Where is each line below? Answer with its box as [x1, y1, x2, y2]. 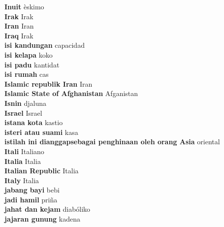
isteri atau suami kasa [4, 127, 78, 137]
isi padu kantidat [4, 59, 60, 69]
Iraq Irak [4, 30, 33, 40]
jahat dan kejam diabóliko [4, 204, 91, 214]
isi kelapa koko [4, 49, 53, 60]
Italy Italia [4, 175, 39, 185]
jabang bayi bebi [4, 185, 60, 195]
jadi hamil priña [4, 194, 58, 204]
